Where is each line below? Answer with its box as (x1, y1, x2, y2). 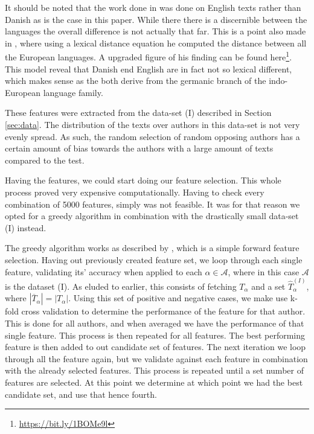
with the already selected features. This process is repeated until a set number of (5, 364, 304, 377)
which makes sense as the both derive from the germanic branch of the (5, 74, 266, 87)
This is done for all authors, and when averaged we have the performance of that (5, 316, 304, 329)
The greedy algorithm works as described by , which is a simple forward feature (5, 241, 300, 254)
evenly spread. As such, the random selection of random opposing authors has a (5, 130, 300, 142)
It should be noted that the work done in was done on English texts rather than (5, 1, 301, 13)
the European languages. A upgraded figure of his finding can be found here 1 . (5, 49, 292, 63)
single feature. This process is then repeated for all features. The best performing (5, 328, 306, 341)
